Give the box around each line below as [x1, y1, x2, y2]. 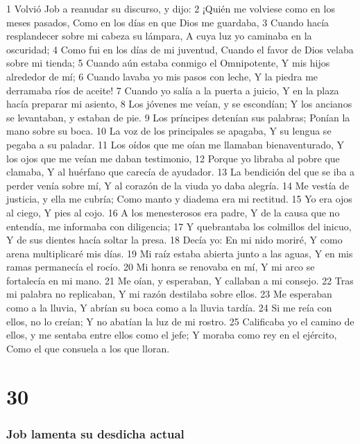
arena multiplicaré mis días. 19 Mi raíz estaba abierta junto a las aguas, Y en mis [6, 246, 353, 260]
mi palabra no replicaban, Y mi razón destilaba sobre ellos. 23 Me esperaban [6, 287, 332, 301]
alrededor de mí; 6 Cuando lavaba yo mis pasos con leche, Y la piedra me [6, 69, 318, 83]
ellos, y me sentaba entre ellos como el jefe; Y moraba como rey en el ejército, [6, 327, 337, 342]
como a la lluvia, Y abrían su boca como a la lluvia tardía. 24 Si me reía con [6, 300, 332, 315]
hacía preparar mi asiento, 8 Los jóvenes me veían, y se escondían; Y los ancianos [6, 96, 352, 111]
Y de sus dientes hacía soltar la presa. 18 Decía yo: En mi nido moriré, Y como [6, 232, 343, 247]
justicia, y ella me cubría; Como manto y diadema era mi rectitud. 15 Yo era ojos [6, 191, 352, 206]
